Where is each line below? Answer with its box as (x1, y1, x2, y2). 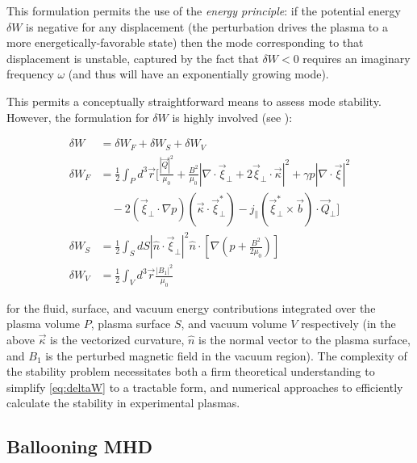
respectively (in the (301, 315, 396, 332)
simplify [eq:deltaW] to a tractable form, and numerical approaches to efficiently (6, 378, 403, 395)
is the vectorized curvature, (50, 330, 185, 347)
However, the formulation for (6, 108, 149, 125)
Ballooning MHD (6, 434, 153, 459)
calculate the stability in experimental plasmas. (6, 394, 240, 411)
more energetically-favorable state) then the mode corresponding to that (6, 34, 364, 51)
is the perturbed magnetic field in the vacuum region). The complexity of (45, 347, 407, 364)
